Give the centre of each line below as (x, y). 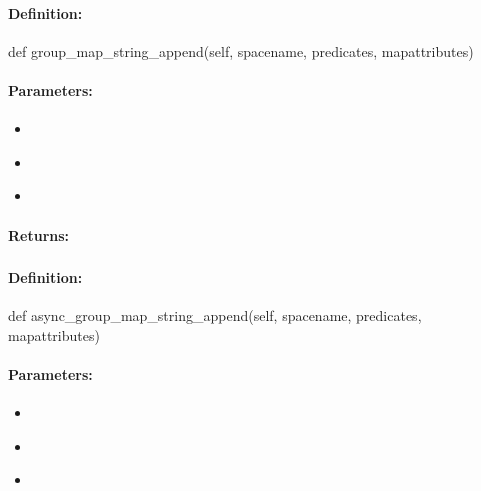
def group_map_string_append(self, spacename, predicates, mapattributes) (241, 50)
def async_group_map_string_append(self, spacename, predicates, (215, 315)
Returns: (39, 234)
